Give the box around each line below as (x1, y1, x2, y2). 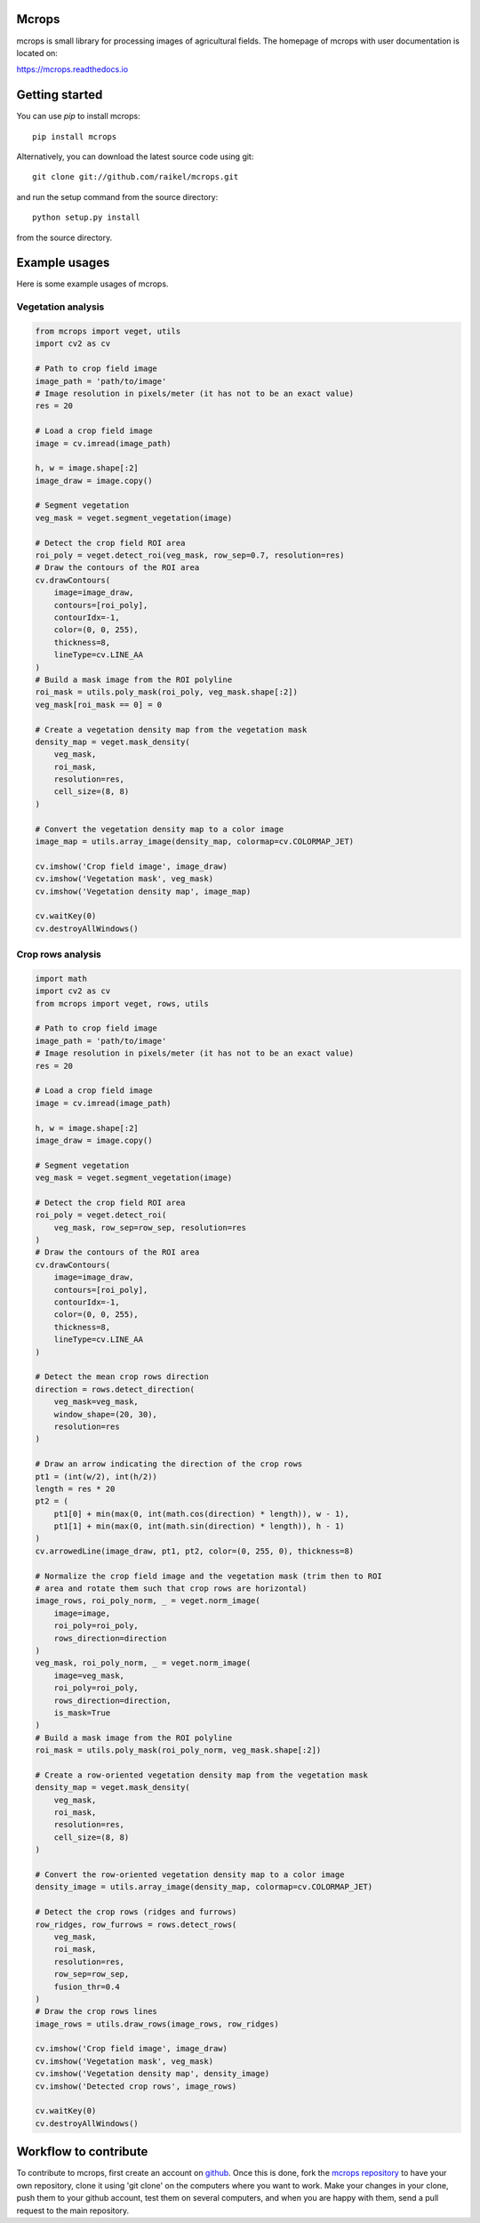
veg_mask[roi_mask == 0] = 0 (35, 699, 163, 710)
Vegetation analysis (16, 301, 105, 313)
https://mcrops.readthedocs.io (16, 64, 129, 75)
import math (35, 974, 88, 983)
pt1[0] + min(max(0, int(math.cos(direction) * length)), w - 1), (53, 1508, 350, 1519)
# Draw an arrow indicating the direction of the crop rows (35, 1459, 303, 1469)
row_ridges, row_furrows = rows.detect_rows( (35, 1919, 237, 1930)
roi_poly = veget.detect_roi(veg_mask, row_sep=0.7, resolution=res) (35, 550, 345, 560)
